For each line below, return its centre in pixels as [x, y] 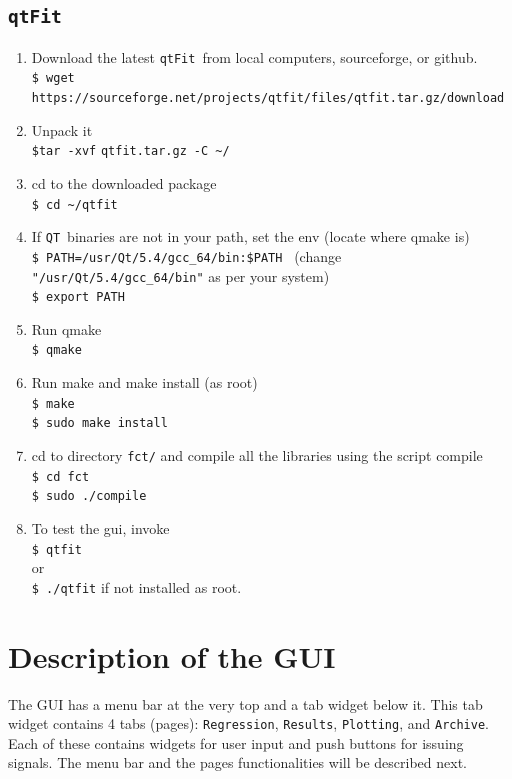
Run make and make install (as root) [144, 382]
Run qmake [66, 328]
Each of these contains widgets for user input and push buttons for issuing [236, 742]
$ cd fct [60, 476]
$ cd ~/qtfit [74, 204]
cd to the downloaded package [124, 183]
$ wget [53, 78]
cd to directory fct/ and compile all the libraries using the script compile [257, 455]
